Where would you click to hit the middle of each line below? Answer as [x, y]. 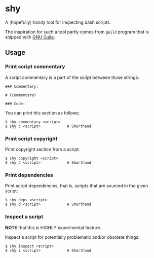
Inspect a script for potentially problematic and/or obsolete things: [72, 237]
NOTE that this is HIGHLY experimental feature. [53, 227]
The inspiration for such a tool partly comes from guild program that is [77, 32]
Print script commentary [35, 67]
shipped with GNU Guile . [30, 37]
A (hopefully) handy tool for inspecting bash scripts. [58, 22]
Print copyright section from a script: [42, 149]
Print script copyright [31, 139]
